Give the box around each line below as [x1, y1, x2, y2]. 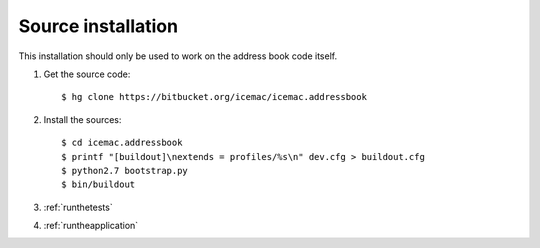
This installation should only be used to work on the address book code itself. [18, 50, 338, 62]
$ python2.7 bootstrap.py [61, 165, 189, 176]
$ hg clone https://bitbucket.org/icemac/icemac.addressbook [61, 91, 367, 103]
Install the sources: [43, 113, 122, 125]
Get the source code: [43, 68, 131, 80]
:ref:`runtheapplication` [43, 220, 139, 232]
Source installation [18, 15, 179, 37]
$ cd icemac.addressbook [61, 137, 183, 149]
